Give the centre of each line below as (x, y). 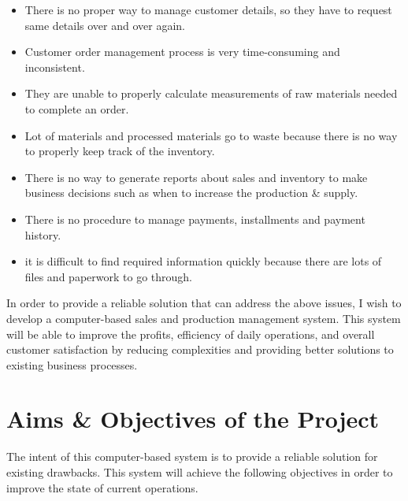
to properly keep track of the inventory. (120, 151)
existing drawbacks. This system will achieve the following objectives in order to (200, 472)
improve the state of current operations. (102, 487)
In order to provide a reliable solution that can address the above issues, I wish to (204, 303)
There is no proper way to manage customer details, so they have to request (208, 9)
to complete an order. (77, 108)
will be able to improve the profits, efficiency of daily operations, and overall (191, 334)
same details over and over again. (105, 25)
